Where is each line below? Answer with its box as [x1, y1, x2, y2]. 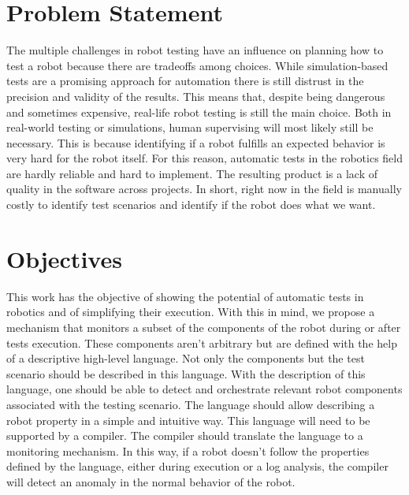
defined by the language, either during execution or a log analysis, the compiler [6, 458, 389, 475]
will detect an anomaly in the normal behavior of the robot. [6, 473, 296, 489]
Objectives [6, 242, 122, 274]
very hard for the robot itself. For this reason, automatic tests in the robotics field [6, 150, 403, 166]
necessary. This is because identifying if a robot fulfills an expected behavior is [6, 134, 385, 151]
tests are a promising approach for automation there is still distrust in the [6, 73, 364, 89]
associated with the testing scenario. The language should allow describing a [6, 396, 375, 412]
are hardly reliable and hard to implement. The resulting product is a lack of [6, 165, 377, 181]
